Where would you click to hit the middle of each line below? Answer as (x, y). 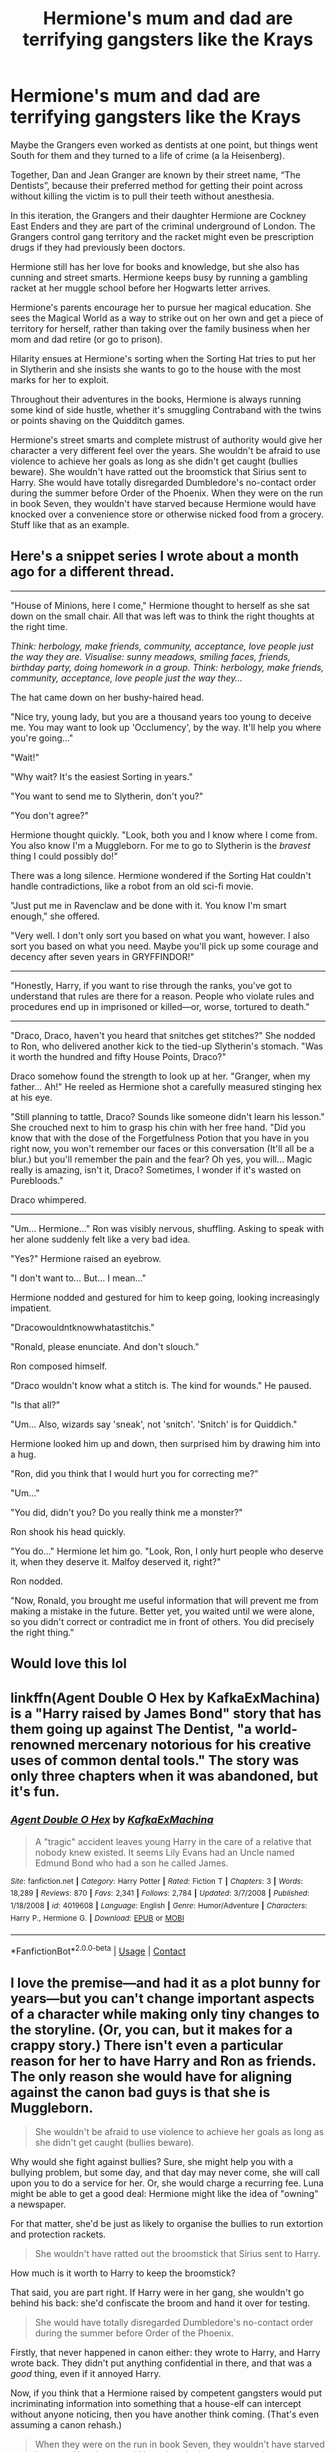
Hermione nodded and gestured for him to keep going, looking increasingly (165, 1297)
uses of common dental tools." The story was (155, 1760)
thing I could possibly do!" (64, 856)
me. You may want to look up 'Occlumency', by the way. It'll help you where (166, 727)
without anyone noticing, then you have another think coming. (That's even (165, 2414)
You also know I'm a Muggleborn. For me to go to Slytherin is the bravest (160, 845)
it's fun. (35, 1791)
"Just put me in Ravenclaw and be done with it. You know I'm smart (148, 905)
